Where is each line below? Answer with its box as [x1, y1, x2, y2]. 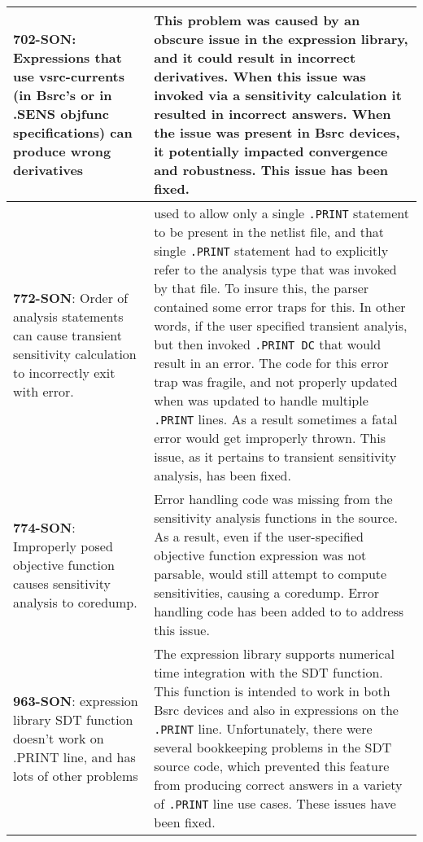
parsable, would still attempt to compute [154, 564, 387, 583]
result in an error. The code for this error [154, 353, 389, 372]
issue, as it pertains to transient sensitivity [154, 447, 397, 466]
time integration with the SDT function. [154, 663, 383, 682]
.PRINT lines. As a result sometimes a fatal [154, 410, 398, 428]
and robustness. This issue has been [154, 160, 389, 179]
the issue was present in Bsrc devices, [154, 123, 400, 142]
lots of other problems [13, 765, 138, 785]
